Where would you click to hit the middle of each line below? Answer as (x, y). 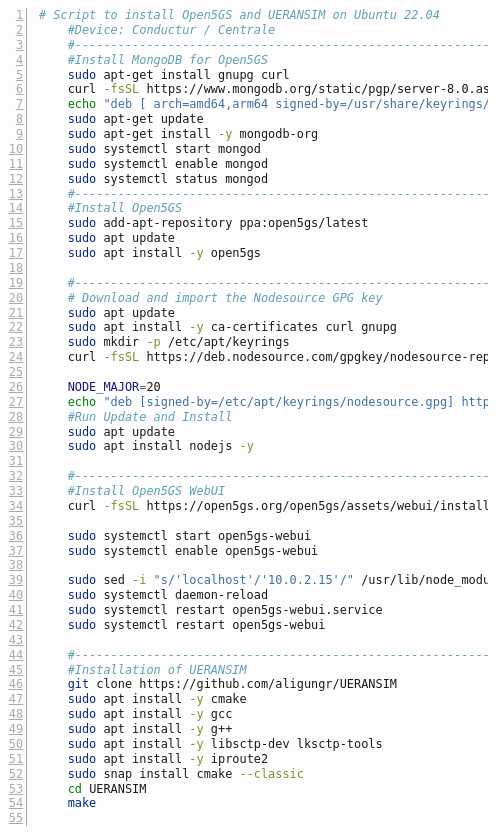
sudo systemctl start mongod (164, 148)
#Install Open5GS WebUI (146, 491)
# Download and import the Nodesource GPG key (225, 297)
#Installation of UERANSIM (157, 669)
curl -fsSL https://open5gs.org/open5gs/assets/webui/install (279, 505)
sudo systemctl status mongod (168, 178)
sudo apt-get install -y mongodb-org (193, 134)
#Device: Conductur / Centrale (171, 29)
